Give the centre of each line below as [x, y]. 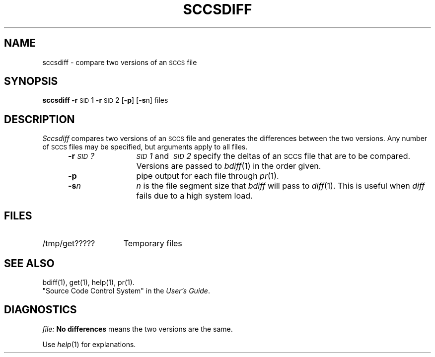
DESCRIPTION [39, 119]
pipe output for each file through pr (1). [208, 176]
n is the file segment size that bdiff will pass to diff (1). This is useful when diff [281, 186]
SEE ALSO [29, 263]
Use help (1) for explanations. [89, 344]
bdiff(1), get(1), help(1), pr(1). [88, 282]
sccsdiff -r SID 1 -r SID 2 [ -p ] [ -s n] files [105, 100]
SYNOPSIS [31, 81]
